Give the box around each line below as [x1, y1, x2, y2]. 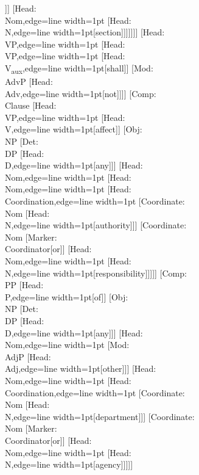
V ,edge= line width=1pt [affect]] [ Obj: [5, 123, 142, 136]
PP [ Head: [5, 278, 44, 291]
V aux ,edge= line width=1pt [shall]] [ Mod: [5, 61, 153, 76]
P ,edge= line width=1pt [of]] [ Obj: [5, 290, 128, 303]
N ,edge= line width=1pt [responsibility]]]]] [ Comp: [5, 266, 187, 279]
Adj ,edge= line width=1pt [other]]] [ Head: [5, 362, 156, 375]
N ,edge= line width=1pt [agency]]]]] [5, 458, 133, 471]
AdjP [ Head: [5, 350, 51, 363]
